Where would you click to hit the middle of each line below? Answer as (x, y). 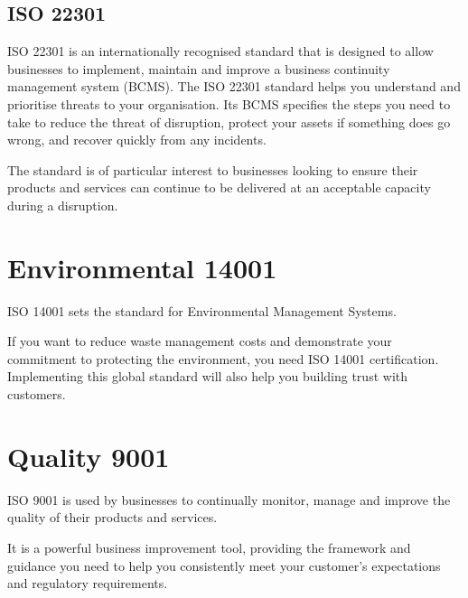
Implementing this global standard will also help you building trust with (208, 376)
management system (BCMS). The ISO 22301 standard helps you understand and (234, 86)
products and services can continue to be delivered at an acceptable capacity (219, 187)
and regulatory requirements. (88, 583)
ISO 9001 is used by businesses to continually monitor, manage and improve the (229, 499)
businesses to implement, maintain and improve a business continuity (199, 68)
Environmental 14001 (142, 267)
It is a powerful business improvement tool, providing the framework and (209, 547)
